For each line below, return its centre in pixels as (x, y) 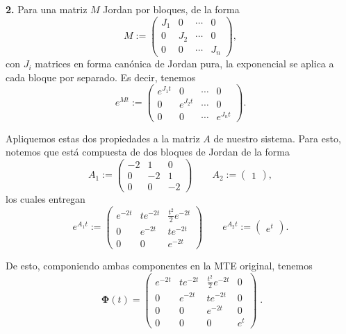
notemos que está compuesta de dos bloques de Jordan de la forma (148, 152)
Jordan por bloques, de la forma (171, 9)
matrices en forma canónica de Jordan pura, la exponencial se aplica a (184, 64)
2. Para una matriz (47, 9)
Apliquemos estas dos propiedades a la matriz (103, 138)
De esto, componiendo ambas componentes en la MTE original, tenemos (159, 265)
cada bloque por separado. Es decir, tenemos (101, 77)
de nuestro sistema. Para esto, (277, 138)
